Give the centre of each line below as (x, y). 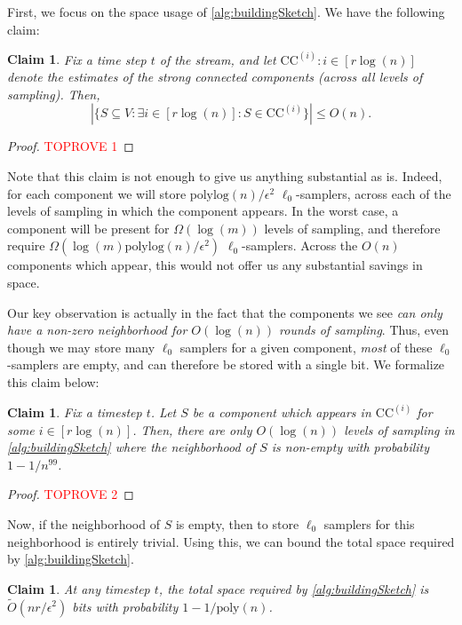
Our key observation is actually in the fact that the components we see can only (225, 312)
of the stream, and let (218, 59)
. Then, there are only (192, 429)
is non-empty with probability (350, 447)
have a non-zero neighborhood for (97, 330)
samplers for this (369, 523)
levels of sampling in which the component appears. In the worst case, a (203, 211)
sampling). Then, (54, 94)
